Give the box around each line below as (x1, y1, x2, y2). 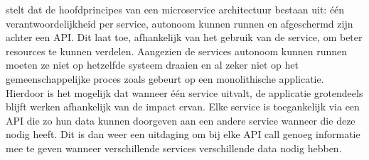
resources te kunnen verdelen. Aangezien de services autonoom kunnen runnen (6, 43, 348, 58)
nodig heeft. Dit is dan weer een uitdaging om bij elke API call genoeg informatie (6, 127, 360, 142)
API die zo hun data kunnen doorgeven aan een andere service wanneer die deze (6, 113, 355, 127)
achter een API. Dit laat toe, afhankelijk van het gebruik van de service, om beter (6, 30, 363, 45)
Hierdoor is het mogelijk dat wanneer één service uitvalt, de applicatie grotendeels (6, 85, 363, 100)
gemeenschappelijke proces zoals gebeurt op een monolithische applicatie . (6, 71, 324, 86)
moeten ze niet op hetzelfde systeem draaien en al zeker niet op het (6, 57, 299, 72)
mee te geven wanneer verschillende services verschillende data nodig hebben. (6, 140, 342, 155)
